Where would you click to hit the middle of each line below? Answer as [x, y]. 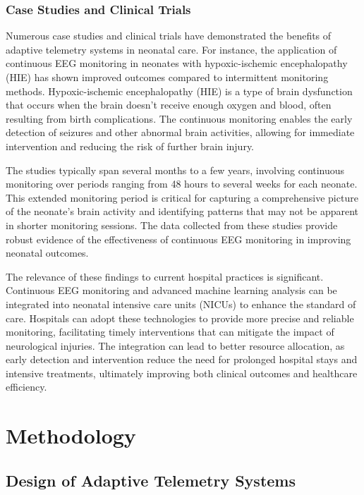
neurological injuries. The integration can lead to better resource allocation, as [175, 345]
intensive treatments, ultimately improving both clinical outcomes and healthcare [182, 373]
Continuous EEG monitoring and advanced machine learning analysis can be [171, 290]
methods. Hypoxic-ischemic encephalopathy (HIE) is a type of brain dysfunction [179, 91]
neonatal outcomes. [47, 253]
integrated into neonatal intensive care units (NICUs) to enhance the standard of [181, 304]
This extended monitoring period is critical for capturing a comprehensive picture [182, 197]
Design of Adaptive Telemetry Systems [151, 480]
